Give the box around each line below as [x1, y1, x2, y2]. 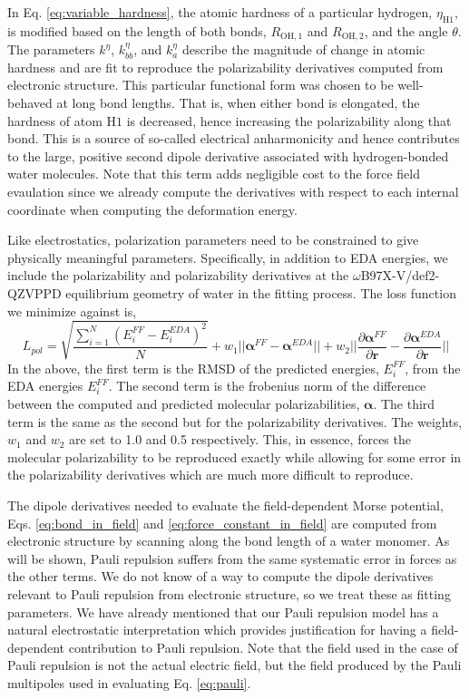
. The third [373, 394, 435, 413]
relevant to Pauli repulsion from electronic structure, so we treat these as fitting [7, 584, 451, 603]
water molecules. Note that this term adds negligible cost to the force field [7, 164, 420, 183]
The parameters [7, 40, 95, 59]
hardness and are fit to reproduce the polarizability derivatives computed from [7, 57, 444, 76]
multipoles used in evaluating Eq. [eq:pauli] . [7, 673, 251, 692]
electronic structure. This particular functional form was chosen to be [7, 75, 394, 94]
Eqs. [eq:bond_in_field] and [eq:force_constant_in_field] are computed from [7, 513, 437, 532]
